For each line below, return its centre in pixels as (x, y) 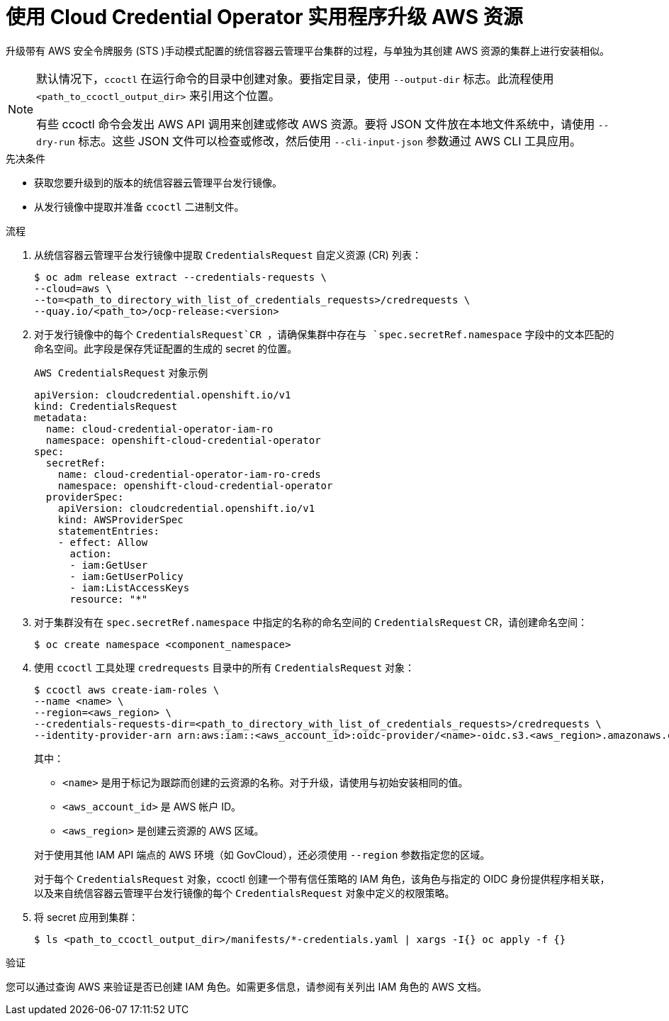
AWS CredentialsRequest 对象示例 (121, 372)
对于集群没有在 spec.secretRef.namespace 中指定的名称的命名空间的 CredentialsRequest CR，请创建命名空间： (311, 622)
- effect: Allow (103, 542)
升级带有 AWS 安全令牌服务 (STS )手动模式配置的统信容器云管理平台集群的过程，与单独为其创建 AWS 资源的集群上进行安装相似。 (308, 50)
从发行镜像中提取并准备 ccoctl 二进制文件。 (139, 206)
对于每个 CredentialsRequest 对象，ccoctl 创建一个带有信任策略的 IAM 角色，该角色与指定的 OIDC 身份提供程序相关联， (322, 878)
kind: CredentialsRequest (106, 406)
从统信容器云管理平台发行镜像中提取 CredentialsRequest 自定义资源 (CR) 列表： (228, 255)
